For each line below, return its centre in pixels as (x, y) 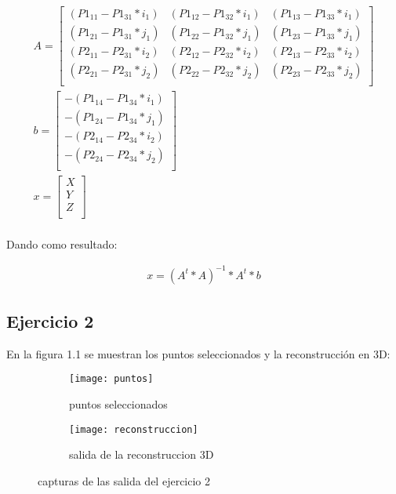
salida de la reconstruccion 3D (142, 454)
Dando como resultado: (62, 243)
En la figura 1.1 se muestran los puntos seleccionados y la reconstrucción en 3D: (198, 353)
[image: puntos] (111, 379)
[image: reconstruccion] (134, 429)
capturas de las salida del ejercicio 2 (124, 480)
